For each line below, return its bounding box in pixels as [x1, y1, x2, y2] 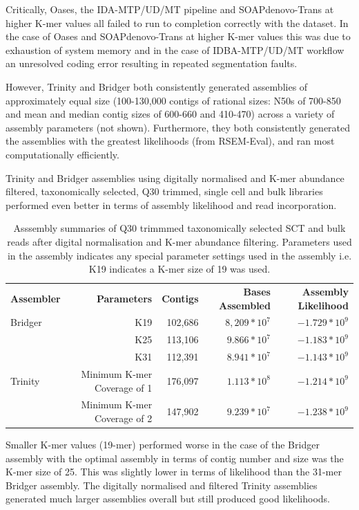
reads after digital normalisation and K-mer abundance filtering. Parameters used [7, 234, 352, 248]
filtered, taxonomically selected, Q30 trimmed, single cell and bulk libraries [6, 184, 323, 199]
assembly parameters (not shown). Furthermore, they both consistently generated [6, 120, 351, 134]
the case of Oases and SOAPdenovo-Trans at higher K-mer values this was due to [6, 29, 351, 44]
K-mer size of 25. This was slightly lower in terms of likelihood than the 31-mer [6, 464, 342, 479]
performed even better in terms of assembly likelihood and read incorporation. [6, 197, 337, 212]
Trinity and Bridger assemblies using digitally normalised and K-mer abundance [6, 170, 345, 185]
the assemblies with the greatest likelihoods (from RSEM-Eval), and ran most [6, 134, 335, 148]
